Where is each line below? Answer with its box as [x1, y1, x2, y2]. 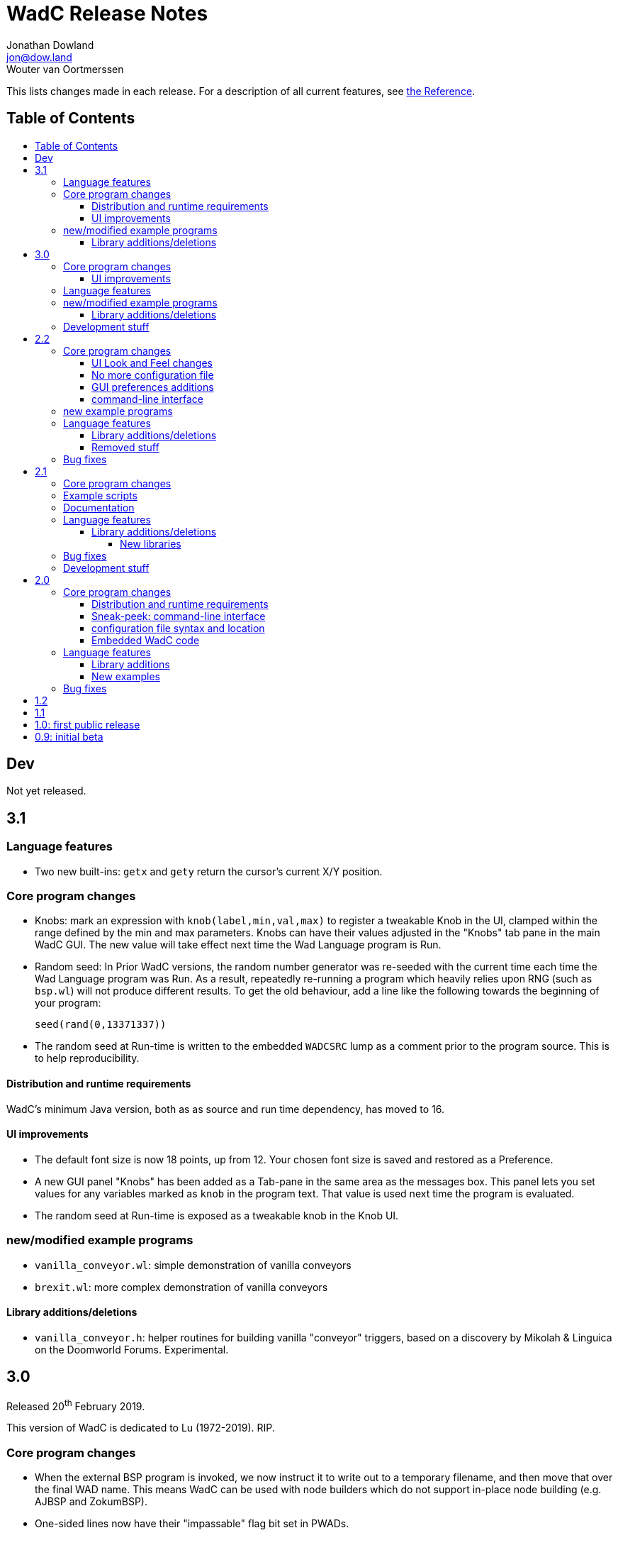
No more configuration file [91, 368, 214, 381]
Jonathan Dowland [6, 38, 94, 51]
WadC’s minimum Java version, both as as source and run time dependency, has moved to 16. [6, 1102, 444, 1115]
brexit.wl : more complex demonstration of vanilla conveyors [35, 1280, 328, 1293]
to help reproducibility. [35, 1052, 140, 1065]
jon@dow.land [6, 50, 72, 63]
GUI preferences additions [91, 380, 214, 393]
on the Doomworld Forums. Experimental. [35, 1343, 229, 1356]
